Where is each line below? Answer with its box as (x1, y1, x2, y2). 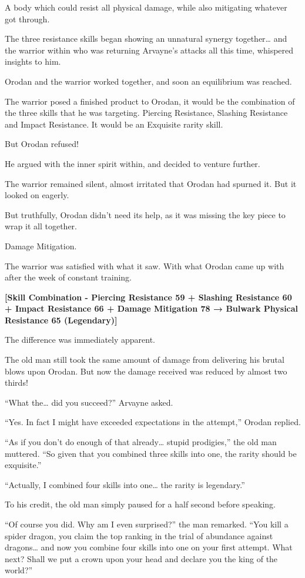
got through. (5, 12, 50, 25)
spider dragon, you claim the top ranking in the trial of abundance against (5, 529, 273, 542)
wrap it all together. (5, 220, 77, 232)
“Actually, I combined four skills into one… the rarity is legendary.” (5, 478, 245, 490)
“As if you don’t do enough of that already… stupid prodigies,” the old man (5, 436, 277, 448)
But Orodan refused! (5, 138, 79, 150)
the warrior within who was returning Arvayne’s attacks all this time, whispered (5, 44, 294, 56)
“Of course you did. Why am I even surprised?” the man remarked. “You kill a (5, 518, 289, 530)
